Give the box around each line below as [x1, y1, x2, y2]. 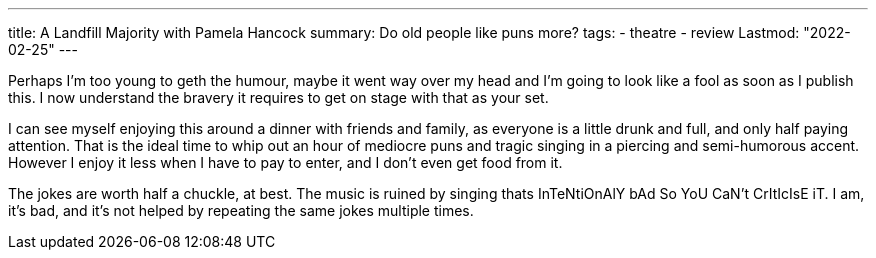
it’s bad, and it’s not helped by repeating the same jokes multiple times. [8, 202, 474, 219]
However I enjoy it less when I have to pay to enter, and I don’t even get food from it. [8, 154, 563, 171]
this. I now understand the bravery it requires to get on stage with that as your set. [8, 89, 549, 106]
